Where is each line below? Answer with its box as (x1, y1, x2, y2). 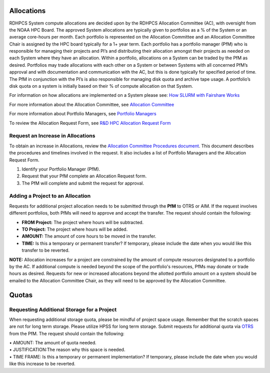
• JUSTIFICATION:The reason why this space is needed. (9, 346, 125, 353)
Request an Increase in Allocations (9, 132, 95, 139)
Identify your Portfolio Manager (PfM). (21, 166, 100, 172)
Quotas (9, 291, 33, 299)
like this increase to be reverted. (9, 361, 76, 367)
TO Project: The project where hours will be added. (21, 226, 128, 232)
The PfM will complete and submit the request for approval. (21, 180, 144, 186)
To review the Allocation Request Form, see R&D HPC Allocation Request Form (9, 120, 171, 126)
